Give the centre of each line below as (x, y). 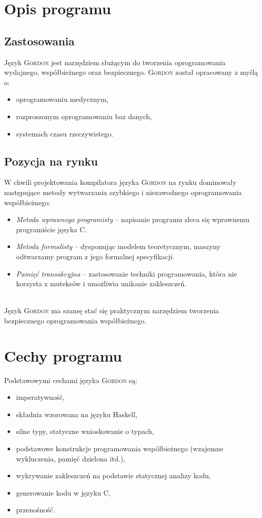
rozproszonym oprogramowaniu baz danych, (84, 116)
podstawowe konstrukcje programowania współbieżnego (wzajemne (120, 448)
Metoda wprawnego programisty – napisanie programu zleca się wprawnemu (133, 219)
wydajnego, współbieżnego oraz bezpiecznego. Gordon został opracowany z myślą (131, 72)
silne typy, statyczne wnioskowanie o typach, (85, 431)
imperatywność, (40, 397)
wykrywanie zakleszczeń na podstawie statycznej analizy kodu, (113, 475)
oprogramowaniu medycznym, (62, 99)
